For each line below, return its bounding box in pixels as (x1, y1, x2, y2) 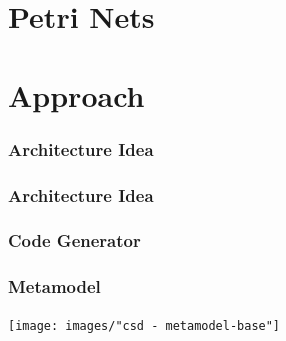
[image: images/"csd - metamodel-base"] (8, 318, 281, 333)
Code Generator (8, 228, 141, 253)
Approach (8, 74, 145, 115)
